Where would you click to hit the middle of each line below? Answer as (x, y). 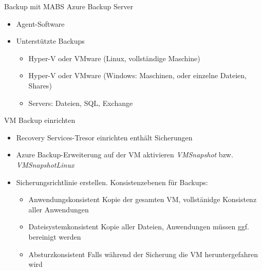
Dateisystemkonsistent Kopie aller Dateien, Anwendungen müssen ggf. (139, 227)
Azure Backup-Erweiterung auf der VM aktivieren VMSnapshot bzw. (125, 155)
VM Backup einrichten (40, 120)
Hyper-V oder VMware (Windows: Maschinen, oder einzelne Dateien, (137, 75)
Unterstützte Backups (50, 41)
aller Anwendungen (59, 209)
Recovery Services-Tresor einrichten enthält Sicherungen (104, 137)
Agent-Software (40, 23)
